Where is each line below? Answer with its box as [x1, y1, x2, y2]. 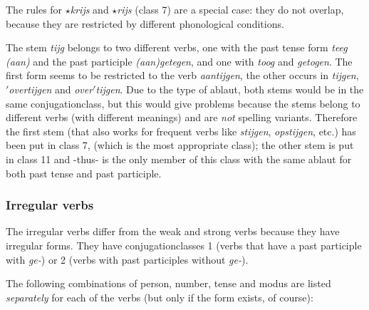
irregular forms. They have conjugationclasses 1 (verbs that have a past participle [6, 237, 362, 252]
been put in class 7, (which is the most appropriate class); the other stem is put [6, 138, 354, 153]
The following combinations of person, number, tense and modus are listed [6, 276, 331, 291]
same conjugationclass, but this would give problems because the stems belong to [6, 95, 360, 110]
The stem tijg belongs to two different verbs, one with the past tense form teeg [6, 40, 348, 55]
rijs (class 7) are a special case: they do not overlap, [117, 2, 344, 16]
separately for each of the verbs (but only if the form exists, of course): [6, 289, 313, 304]
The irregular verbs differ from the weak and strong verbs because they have [6, 224, 340, 239]
